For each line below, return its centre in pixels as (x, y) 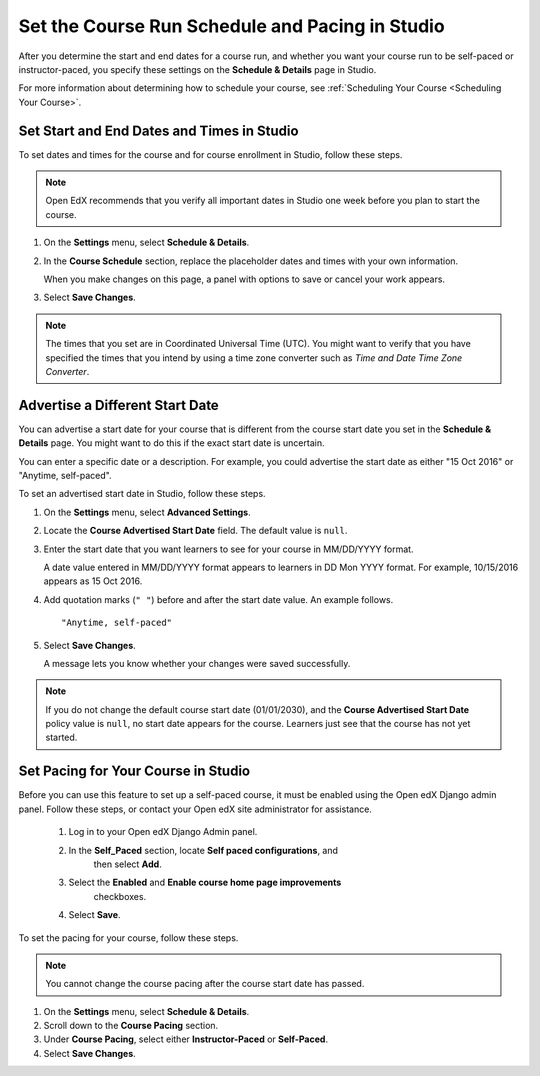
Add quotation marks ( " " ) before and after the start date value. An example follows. (218, 599)
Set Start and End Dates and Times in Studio (158, 130)
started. (61, 737)
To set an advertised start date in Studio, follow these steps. (142, 494)
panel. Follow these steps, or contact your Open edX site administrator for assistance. (195, 809)
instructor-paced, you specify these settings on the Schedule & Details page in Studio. (197, 69)
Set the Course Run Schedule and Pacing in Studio (231, 26)
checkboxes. (120, 896)
